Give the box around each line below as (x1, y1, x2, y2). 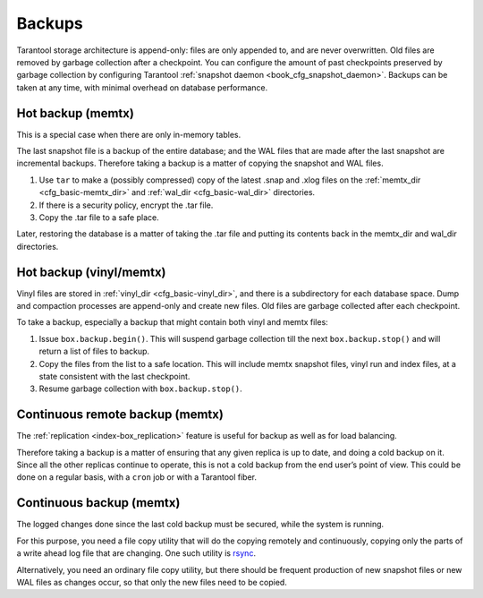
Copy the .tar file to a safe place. (38, 211, 160, 223)
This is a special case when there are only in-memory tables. (16, 129, 241, 140)
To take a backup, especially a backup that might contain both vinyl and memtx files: (16, 317, 328, 328)
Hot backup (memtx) (16, 106, 134, 121)
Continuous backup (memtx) (16, 495, 181, 510)
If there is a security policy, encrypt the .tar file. (38, 200, 214, 210)
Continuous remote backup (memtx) (16, 407, 224, 423)
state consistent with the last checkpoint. (38, 372, 191, 381)
